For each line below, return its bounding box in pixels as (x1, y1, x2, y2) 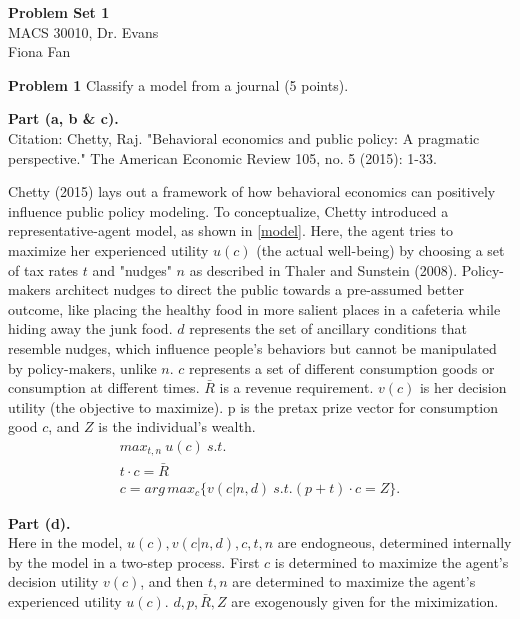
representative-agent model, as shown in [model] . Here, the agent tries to (8, 220, 453, 241)
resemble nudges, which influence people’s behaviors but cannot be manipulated (8, 337, 497, 358)
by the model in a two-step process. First (8, 551, 260, 572)
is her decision (419, 377, 507, 398)
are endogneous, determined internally (277, 532, 512, 553)
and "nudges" (92, 259, 172, 280)
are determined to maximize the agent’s (232, 571, 476, 592)
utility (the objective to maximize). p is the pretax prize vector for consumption (8, 396, 498, 417)
